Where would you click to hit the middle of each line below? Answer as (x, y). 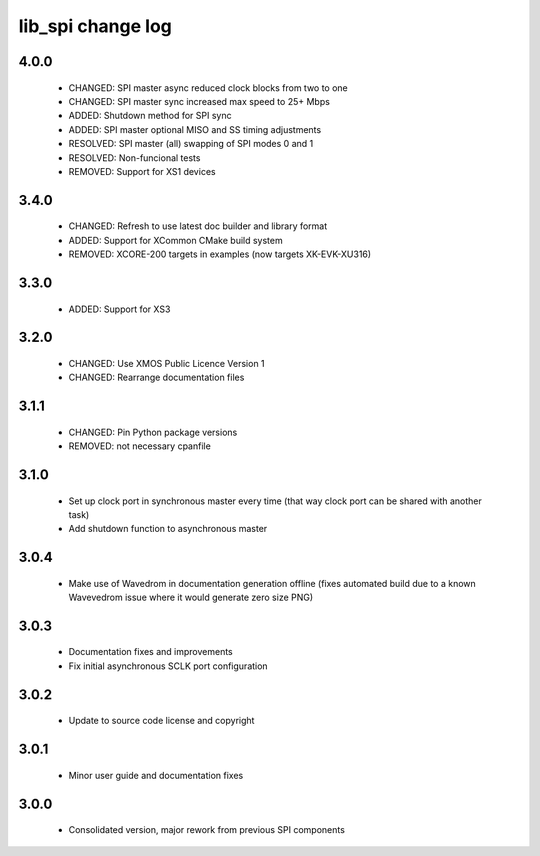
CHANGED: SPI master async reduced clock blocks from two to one (208, 87)
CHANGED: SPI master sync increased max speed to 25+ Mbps (199, 101)
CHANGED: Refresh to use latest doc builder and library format (198, 226)
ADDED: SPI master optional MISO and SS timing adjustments (195, 129)
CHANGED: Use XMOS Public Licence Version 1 (166, 363)
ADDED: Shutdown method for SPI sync (150, 116)
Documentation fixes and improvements (151, 652)
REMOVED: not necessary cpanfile (140, 446)
